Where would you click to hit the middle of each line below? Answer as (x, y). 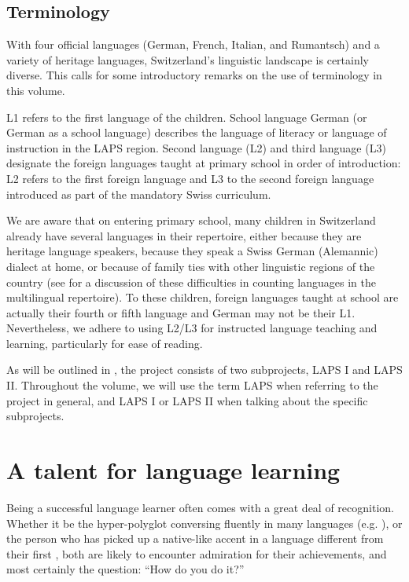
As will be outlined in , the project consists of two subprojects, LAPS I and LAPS (204, 370)
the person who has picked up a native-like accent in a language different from (195, 538)
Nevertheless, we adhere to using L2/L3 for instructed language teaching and (192, 328)
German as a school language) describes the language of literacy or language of (197, 132)
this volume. (36, 90)
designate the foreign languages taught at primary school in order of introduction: (204, 163)
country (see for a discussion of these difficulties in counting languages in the (191, 282)
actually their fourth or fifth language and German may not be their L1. (181, 312)
